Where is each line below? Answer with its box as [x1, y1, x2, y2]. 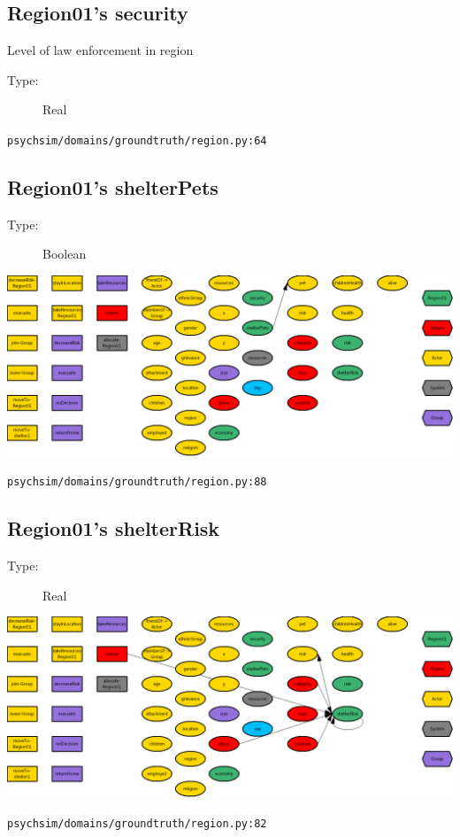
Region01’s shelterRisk [7, 515, 220, 542]
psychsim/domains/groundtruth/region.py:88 [7, 476, 267, 489]
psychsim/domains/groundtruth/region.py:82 [7, 817, 267, 830]
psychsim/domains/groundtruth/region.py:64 [7, 134, 267, 147]
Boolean [42, 244, 87, 263]
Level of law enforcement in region [7, 41, 194, 59]
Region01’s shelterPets [7, 174, 218, 201]
